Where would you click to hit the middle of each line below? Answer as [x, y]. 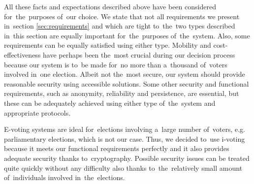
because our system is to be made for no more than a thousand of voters [116, 64]
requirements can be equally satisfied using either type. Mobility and [108, 45]
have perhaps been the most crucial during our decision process [139, 54]
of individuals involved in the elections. [64, 177]
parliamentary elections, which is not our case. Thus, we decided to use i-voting [125, 138]
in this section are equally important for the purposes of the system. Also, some [127, 35]
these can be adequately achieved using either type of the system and [110, 103]
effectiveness [22, 54]
